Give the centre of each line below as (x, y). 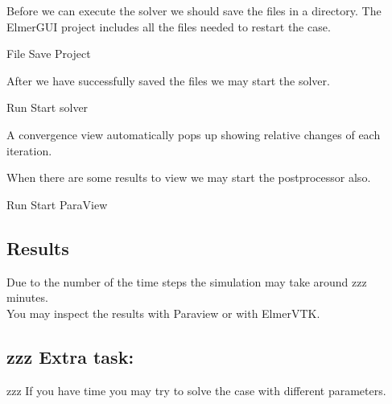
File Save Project (49, 54)
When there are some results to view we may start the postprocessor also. (189, 177)
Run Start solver (47, 107)
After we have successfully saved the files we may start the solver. (168, 80)
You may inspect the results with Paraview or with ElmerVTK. (163, 313)
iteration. (29, 150)
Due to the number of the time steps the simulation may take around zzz (187, 281)
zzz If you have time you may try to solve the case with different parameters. (196, 390)
